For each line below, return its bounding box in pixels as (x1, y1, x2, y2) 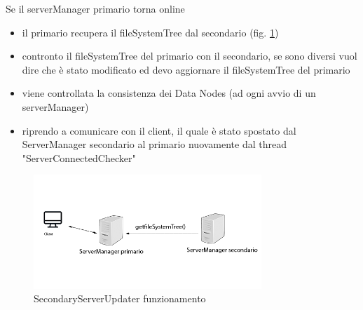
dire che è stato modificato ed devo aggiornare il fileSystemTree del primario (22, 62, 350, 76)
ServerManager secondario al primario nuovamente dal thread (22, 137, 287, 151)
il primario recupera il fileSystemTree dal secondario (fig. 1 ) (22, 25, 279, 39)
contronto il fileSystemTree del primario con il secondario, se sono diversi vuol (22, 48, 357, 63)
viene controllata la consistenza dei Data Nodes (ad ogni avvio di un (22, 86, 316, 100)
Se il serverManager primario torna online (6, 1, 185, 15)
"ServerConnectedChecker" (22, 150, 136, 165)
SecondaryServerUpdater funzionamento (34, 291, 206, 306)
